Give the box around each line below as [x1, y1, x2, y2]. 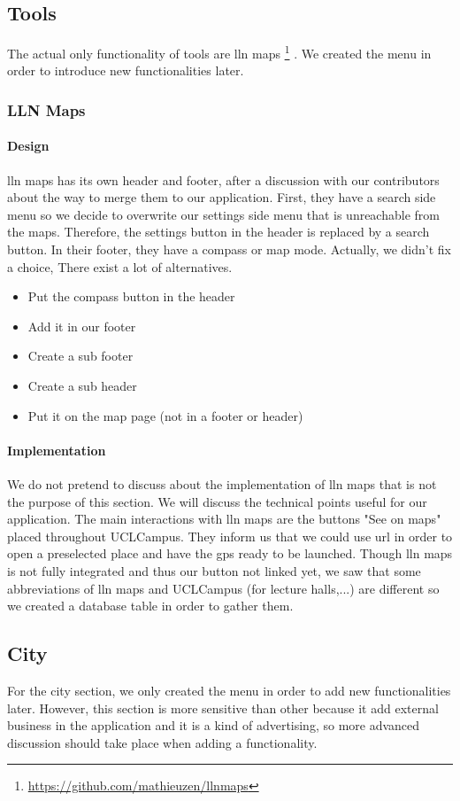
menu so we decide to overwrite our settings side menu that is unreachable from [7, 205, 440, 223]
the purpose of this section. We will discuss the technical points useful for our [7, 492, 427, 510]
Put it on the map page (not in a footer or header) [27, 406, 303, 424]
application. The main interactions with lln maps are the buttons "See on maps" [7, 509, 441, 528]
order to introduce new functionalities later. [7, 61, 244, 80]
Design [7, 136, 50, 155]
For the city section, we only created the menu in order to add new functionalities [7, 680, 451, 699]
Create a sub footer [27, 346, 134, 365]
